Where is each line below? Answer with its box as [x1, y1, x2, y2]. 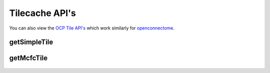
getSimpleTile [9, 38, 53, 46]
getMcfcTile [9, 54, 47, 62]
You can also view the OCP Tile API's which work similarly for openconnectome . [9, 25, 175, 31]
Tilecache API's [9, 7, 76, 18]
